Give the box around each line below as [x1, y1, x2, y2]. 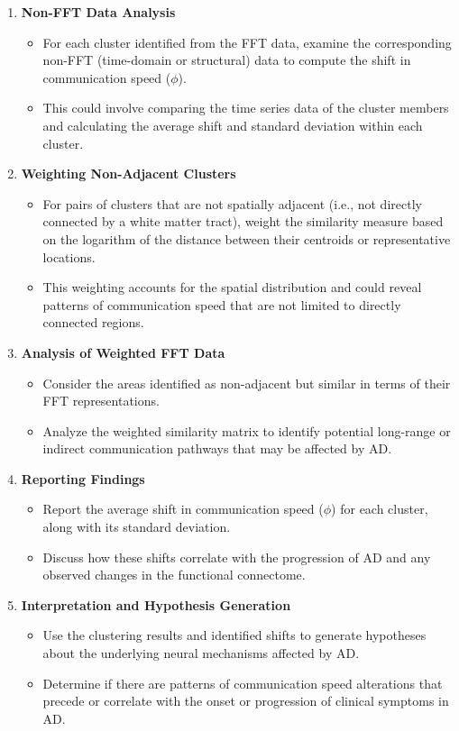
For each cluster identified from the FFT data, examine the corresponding [42, 32, 452, 51]
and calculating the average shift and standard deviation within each [42, 115, 423, 134]
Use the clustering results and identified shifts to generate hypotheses [42, 626, 427, 644]
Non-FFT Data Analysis [21, 3, 176, 21]
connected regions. [42, 313, 144, 332]
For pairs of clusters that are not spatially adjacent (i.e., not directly [42, 194, 422, 213]
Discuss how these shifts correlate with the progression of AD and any [42, 547, 431, 566]
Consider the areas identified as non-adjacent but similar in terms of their [42, 373, 451, 392]
